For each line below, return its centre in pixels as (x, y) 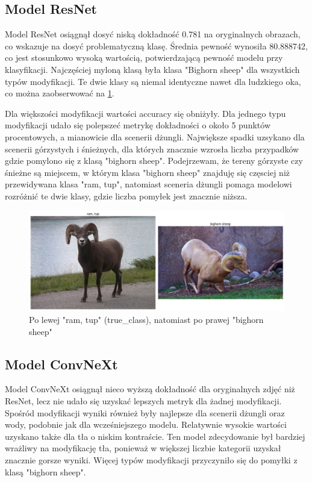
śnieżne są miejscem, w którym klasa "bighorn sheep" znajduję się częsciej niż (148, 172)
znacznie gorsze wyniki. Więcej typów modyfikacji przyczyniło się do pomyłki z (151, 459)
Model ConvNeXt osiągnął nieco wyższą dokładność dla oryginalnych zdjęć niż (150, 389)
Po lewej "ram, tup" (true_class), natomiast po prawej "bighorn (146, 319)
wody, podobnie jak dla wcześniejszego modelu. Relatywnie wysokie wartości (146, 424)
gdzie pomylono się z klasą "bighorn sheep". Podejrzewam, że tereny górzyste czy (154, 161)
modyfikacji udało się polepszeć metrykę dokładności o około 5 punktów (138, 125)
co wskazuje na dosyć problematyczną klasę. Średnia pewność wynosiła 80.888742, (156, 45)
